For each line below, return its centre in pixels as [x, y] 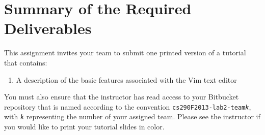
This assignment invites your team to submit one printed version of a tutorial [125, 53]
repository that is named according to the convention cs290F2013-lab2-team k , [128, 106]
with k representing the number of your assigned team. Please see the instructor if [132, 116]
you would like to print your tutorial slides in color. [84, 126]
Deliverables [48, 28]
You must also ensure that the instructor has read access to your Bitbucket [122, 97]
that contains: [26, 62]
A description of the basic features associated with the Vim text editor [126, 79]
